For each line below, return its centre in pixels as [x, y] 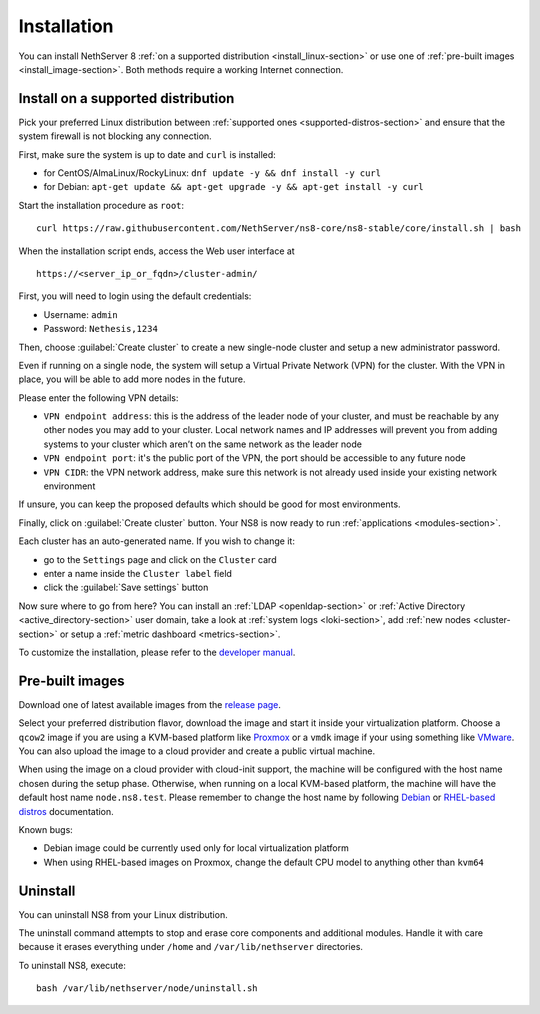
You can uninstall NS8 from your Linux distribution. [123, 914]
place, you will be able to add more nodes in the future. [132, 379]
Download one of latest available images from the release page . [150, 704]
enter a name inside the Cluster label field [137, 573]
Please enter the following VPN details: [98, 397]
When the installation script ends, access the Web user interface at [156, 251]
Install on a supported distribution [126, 98]
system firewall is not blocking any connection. [115, 136]
